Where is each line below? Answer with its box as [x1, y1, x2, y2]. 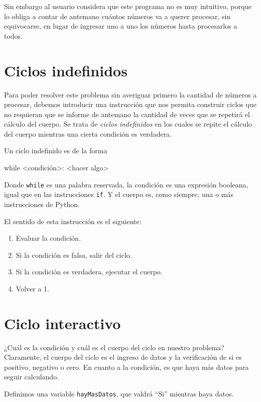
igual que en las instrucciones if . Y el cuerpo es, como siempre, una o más [4, 189, 234, 199]
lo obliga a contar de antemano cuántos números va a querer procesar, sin [4, 11, 231, 21]
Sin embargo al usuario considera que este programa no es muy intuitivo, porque [4, 1, 252, 11]
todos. [4, 30, 23, 41]
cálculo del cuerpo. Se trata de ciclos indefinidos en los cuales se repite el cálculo [4, 119, 252, 129]
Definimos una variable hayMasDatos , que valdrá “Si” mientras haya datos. [4, 388, 234, 399]
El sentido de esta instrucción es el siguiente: [4, 216, 142, 226]
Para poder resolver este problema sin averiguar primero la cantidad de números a [4, 89, 257, 99]
